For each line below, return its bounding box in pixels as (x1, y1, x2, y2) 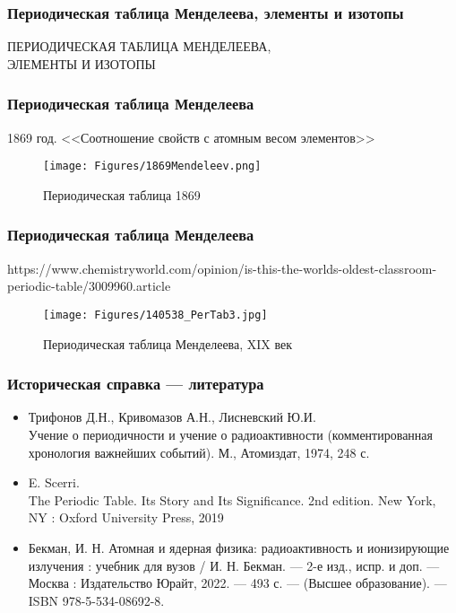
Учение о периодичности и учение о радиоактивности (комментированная (28, 425, 433, 443)
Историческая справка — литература (7, 372, 264, 395)
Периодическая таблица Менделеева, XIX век (43, 334, 293, 353)
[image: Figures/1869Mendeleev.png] (43, 160, 262, 173)
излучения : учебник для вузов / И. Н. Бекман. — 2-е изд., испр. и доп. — (28, 556, 440, 574)
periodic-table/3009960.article (7, 276, 171, 295)
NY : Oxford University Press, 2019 (28, 508, 224, 527)
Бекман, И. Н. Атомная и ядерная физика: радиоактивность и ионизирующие (28, 538, 450, 556)
